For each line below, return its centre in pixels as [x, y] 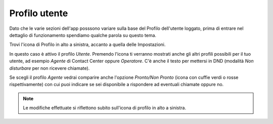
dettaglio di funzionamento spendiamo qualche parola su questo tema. [83, 35]
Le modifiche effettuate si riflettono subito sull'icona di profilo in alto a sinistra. [105, 108]
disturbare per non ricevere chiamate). [50, 68]
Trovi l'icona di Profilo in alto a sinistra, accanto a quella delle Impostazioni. [87, 45]
